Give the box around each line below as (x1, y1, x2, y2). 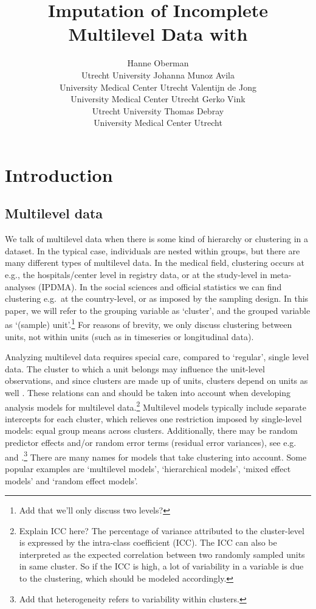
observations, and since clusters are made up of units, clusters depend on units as (5, 374, 308, 387)
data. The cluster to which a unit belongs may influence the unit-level (5, 362, 265, 375)
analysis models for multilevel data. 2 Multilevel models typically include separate (5, 398, 306, 413)
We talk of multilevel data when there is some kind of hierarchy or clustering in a (5, 232, 308, 245)
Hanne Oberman (127, 57, 189, 69)
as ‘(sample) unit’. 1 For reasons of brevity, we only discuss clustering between (5, 316, 292, 331)
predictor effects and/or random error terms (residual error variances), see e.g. (5, 436, 297, 449)
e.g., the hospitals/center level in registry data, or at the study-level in (5, 268, 267, 281)
